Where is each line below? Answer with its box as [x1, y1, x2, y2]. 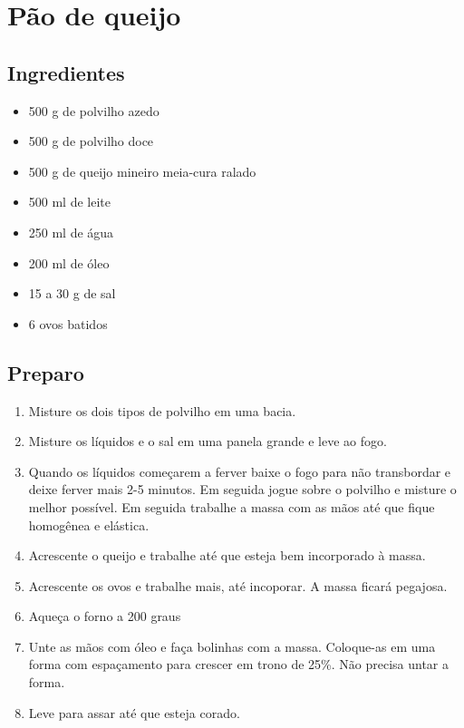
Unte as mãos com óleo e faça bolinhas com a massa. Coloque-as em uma [28, 636, 436, 655]
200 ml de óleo [28, 253, 110, 272]
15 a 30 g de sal [28, 284, 116, 303]
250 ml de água [28, 222, 114, 241]
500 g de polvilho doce [28, 131, 154, 150]
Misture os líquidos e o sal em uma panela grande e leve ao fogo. [28, 432, 387, 451]
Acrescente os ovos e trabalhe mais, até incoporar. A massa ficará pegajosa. [28, 576, 448, 595]
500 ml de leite [28, 192, 111, 211]
